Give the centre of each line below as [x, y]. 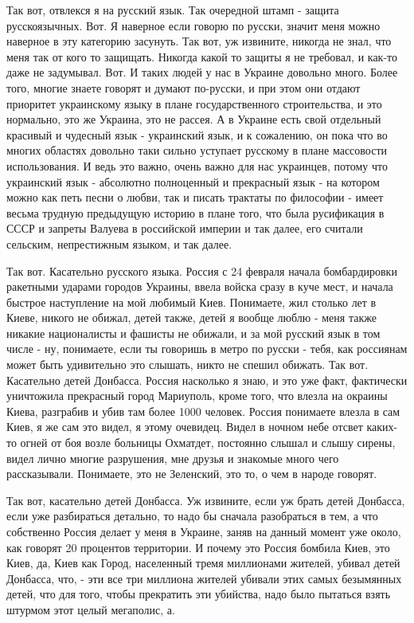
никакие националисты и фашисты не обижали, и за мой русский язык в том [193, 333]
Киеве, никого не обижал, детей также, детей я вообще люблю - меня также [191, 317]
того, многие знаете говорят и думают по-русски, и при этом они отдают [184, 87]
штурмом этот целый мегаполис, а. [91, 609]
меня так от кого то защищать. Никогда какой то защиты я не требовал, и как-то [202, 56]
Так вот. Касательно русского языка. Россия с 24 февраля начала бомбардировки [202, 270]
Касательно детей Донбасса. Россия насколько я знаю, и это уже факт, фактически [207, 380]
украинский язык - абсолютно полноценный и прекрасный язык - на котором [193, 181]
